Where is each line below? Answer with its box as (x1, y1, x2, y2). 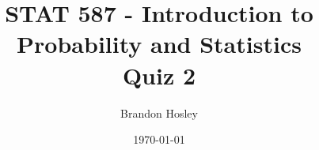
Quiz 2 (122, 58, 196, 91)
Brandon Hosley (120, 104, 198, 121)
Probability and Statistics (17, 28, 302, 60)
